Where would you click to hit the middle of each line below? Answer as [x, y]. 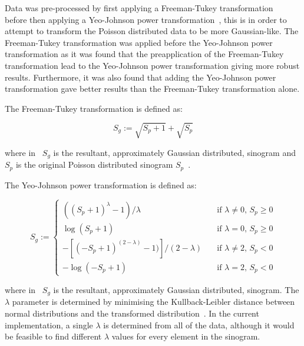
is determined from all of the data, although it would [199, 325]
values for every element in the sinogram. [186, 336]
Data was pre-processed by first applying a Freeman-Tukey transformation [139, 8]
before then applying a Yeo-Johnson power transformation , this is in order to [146, 19]
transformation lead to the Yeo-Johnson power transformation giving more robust [152, 65]
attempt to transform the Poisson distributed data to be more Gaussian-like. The [152, 31]
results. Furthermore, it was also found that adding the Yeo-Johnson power [141, 77]
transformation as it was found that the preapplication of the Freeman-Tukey [144, 54]
